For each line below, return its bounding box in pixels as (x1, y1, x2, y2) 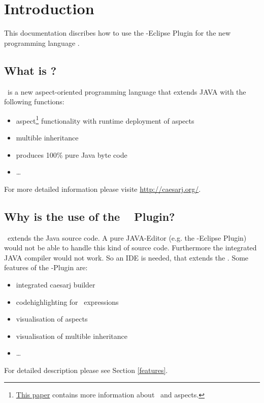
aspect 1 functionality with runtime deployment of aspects (16, 113, 194, 126)
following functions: (4, 96, 64, 107)
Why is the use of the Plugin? (4, 208, 175, 224)
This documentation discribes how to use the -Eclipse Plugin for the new (4, 27, 231, 38)
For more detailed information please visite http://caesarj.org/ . (4, 183, 201, 194)
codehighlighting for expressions (16, 296, 119, 307)
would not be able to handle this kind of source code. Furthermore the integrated (4, 242, 257, 253)
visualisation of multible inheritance (16, 330, 127, 341)
